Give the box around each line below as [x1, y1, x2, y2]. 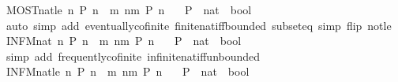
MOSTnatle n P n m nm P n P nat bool [6, 2, 252, 17]
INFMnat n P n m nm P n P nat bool [6, 32, 242, 49]
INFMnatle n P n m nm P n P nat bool [6, 63, 250, 80]
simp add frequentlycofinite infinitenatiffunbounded [6, 47, 261, 64]
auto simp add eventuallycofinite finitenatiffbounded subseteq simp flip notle [6, 17, 392, 33]
